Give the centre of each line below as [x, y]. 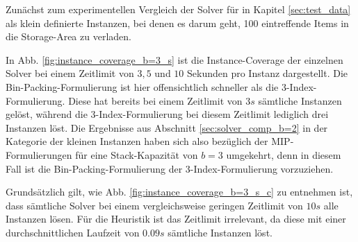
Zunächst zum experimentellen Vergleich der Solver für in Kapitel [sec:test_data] [178, 9]
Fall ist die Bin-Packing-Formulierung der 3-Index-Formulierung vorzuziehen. [170, 168]
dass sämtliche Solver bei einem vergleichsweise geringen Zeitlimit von [154, 205]
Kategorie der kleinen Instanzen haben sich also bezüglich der [137, 141]
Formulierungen [39, 154]
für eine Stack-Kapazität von [137, 154]
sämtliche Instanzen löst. [220, 232]
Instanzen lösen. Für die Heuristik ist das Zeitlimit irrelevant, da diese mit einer [176, 219]
